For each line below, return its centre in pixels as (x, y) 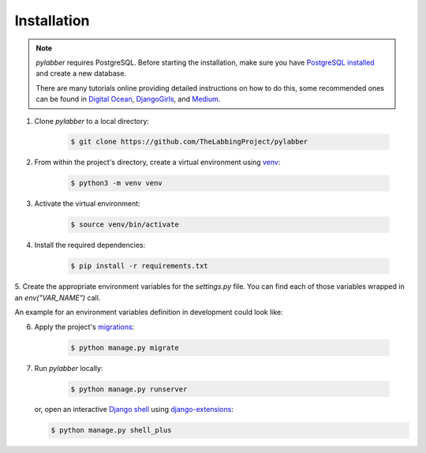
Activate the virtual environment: (88, 204)
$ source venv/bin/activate (125, 225)
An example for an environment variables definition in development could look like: (149, 313)
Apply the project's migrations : (84, 327)
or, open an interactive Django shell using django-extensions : (134, 410)
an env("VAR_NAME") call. (58, 298)
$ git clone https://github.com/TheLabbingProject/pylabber (189, 142)
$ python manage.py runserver (129, 389)
